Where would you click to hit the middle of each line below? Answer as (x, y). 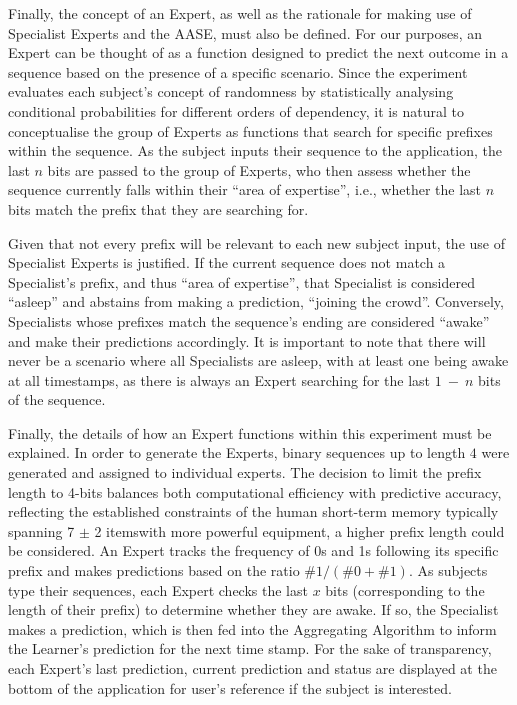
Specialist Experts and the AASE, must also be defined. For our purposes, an (245, 32)
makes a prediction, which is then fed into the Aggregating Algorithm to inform (252, 628)
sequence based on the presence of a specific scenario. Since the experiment (238, 71)
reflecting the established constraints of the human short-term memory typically (253, 511)
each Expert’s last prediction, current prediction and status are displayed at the (252, 668)
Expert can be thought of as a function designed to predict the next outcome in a (258, 52)
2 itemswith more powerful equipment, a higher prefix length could (299, 530)
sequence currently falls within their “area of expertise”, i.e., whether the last (245, 189)
